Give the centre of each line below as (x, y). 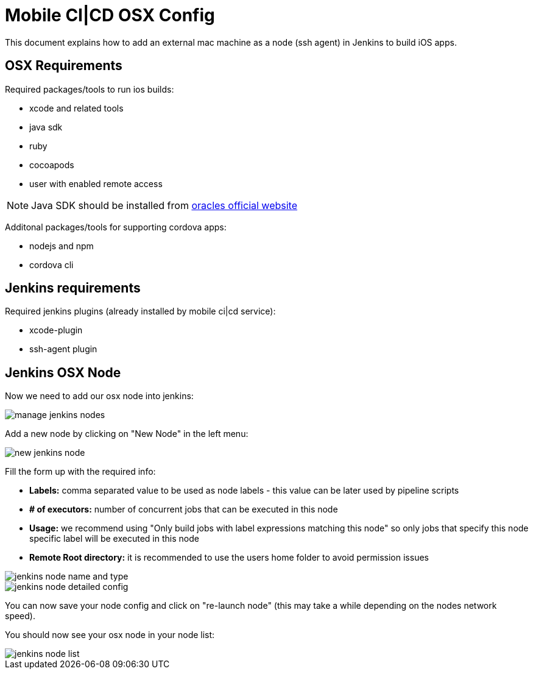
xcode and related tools (76, 108)
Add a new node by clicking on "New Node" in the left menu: (127, 434)
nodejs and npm (62, 246)
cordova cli (51, 264)
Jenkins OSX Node (63, 372)
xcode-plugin (56, 330)
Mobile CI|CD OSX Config (110, 15)
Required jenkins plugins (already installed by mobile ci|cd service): (140, 311)
